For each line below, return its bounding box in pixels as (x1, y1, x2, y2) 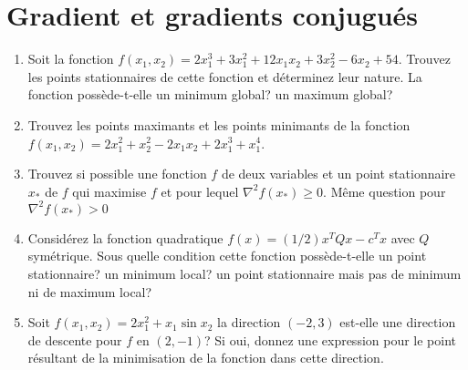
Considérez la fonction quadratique (27, 228, 224, 247)
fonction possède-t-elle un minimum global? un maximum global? (27, 85, 393, 104)
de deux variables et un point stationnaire (221, 164, 456, 183)
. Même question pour (323, 181, 446, 200)
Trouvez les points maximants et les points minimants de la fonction (27, 115, 411, 134)
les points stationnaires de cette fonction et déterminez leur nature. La (27, 67, 422, 86)
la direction (217, 313, 281, 332)
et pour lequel (161, 181, 239, 200)
